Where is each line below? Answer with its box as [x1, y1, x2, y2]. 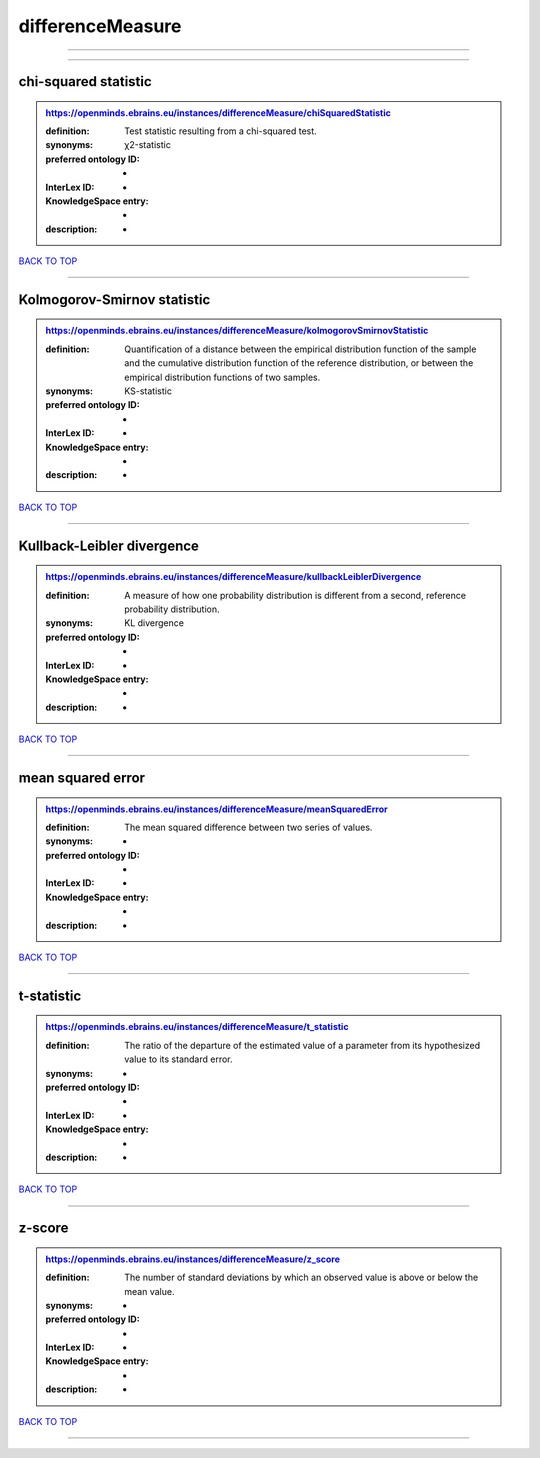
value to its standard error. [124, 1053, 234, 1065]
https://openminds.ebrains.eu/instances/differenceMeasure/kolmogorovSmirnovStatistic [45, 325, 429, 337]
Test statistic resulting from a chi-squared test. [124, 125, 317, 137]
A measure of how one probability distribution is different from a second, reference [124, 589, 467, 601]
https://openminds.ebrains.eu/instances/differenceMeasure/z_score [45, 1253, 340, 1265]
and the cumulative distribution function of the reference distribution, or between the [124, 357, 474, 369]
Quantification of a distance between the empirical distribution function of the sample [124, 343, 477, 355]
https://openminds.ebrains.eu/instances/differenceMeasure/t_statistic [45, 1021, 349, 1033]
